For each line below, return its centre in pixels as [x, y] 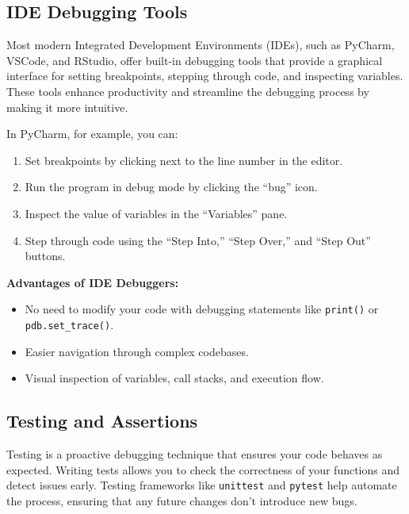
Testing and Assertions [102, 421]
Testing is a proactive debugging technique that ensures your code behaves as [195, 454]
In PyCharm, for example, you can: [92, 134]
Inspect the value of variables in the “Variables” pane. [156, 213]
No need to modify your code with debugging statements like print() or [202, 309]
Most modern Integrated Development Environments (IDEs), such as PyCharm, [201, 45]
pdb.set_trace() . [69, 324]
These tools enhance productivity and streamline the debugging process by [188, 91]
